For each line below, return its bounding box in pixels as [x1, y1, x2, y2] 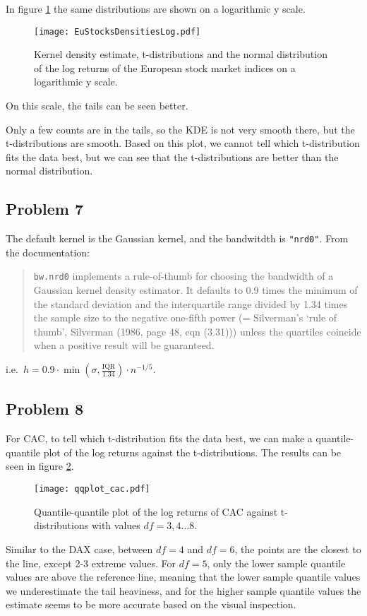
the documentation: [6, 244, 90, 259]
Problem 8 [6, 398, 83, 420]
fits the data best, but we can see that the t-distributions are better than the [6, 149, 339, 164]
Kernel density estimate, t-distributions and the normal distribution [34, 47, 327, 61]
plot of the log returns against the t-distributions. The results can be [43, 444, 342, 459]
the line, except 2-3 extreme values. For [6, 555, 176, 570]
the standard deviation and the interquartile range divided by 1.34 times [33, 296, 348, 311]
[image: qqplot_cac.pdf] [34, 484, 150, 494]
